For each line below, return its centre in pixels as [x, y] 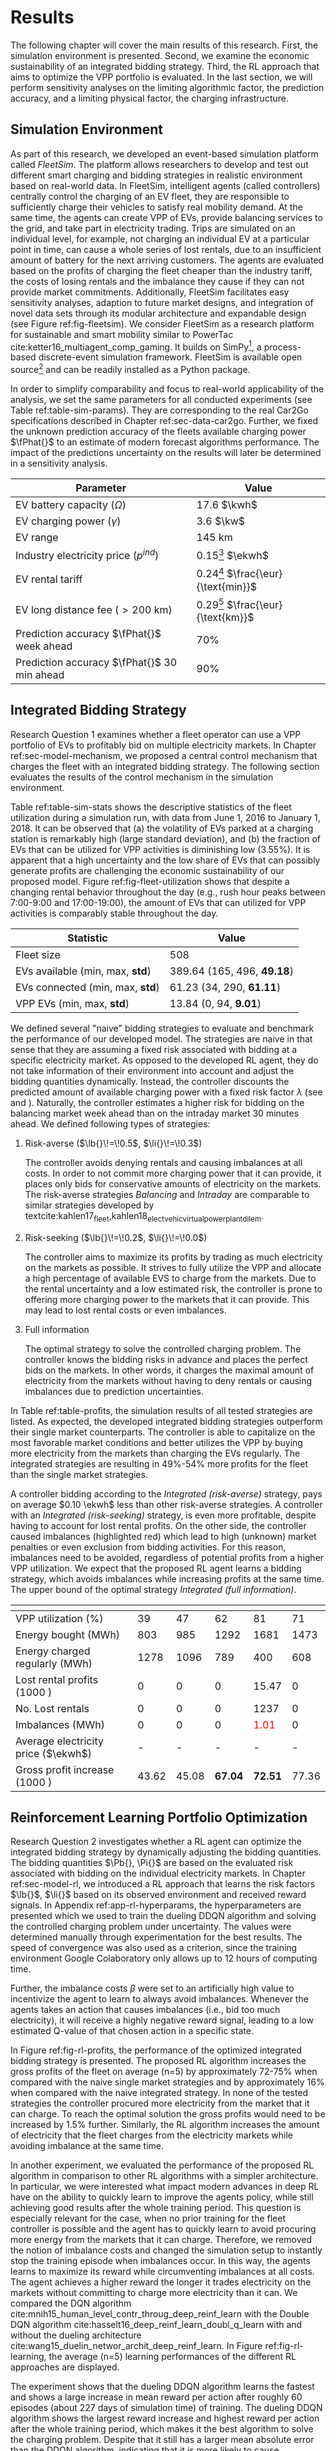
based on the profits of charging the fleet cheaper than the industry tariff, [161, 270]
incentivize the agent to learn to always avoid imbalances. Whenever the [159, 1999]
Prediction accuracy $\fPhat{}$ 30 [96, 663]
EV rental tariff [49, 579]
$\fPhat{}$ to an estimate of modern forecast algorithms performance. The [165, 442]
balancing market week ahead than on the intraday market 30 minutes [155, 1113]
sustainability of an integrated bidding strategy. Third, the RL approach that [165, 66]
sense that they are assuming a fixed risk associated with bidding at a [154, 1049]
